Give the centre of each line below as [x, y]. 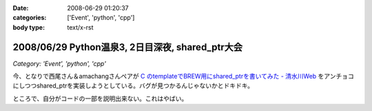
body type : [29, 27]
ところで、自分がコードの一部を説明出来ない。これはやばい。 [100, 98]
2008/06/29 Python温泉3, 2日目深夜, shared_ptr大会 [127, 47]
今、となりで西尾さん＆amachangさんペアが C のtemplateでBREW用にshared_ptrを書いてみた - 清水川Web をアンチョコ [184, 77]
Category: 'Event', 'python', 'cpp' [60, 63]
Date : [21, 8]
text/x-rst [80, 27]
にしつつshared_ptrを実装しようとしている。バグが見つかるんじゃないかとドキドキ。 [133, 85]
